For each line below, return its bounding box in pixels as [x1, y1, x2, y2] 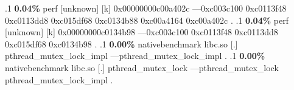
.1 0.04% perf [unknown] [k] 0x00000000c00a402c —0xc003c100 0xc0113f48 [5, 2, 287, 14]
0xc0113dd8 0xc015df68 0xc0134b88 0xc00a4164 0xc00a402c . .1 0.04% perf [5, 13, 289, 26]
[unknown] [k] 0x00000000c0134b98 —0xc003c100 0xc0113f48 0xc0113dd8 [5, 26, 278, 38]
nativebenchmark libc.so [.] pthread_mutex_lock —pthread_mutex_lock [5, 61, 279, 74]
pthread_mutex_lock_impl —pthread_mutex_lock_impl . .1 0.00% [5, 49, 265, 62]
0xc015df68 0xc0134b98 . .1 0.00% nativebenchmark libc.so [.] [5, 37, 238, 50]
